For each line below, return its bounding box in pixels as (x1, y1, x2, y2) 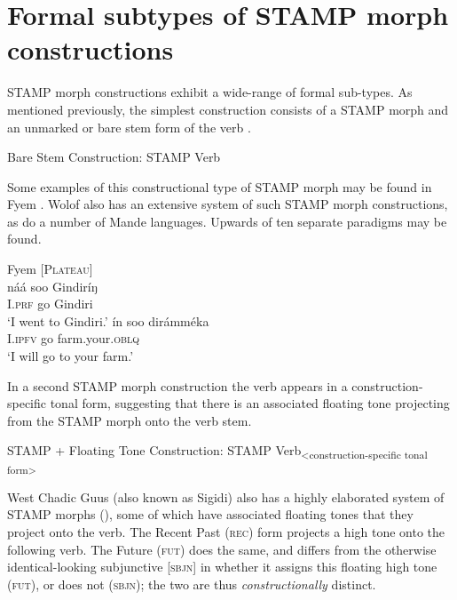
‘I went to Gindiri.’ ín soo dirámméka (7, 311, 209, 330)
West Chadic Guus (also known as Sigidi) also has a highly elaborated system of (7, 487, 445, 506)
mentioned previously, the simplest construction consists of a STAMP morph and (7, 100, 449, 118)
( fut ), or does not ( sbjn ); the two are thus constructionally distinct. (7, 574, 376, 593)
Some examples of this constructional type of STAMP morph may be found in (7, 177, 432, 196)
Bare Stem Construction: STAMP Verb (7, 148, 221, 166)
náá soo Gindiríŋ (7, 276, 98, 295)
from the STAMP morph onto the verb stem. (7, 411, 252, 429)
